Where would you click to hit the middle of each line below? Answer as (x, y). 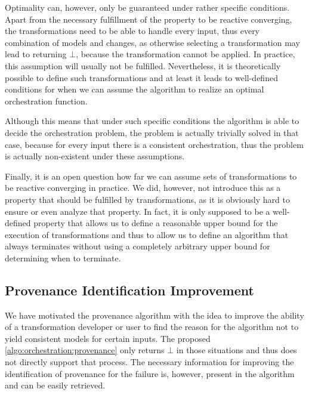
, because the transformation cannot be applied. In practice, (186, 54)
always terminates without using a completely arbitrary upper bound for (137, 246)
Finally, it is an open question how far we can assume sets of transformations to (151, 176)
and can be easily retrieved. (55, 385)
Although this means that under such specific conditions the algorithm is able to (152, 121)
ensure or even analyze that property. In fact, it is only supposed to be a (137, 211)
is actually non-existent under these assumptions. (95, 156)
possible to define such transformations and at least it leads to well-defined (141, 77)
